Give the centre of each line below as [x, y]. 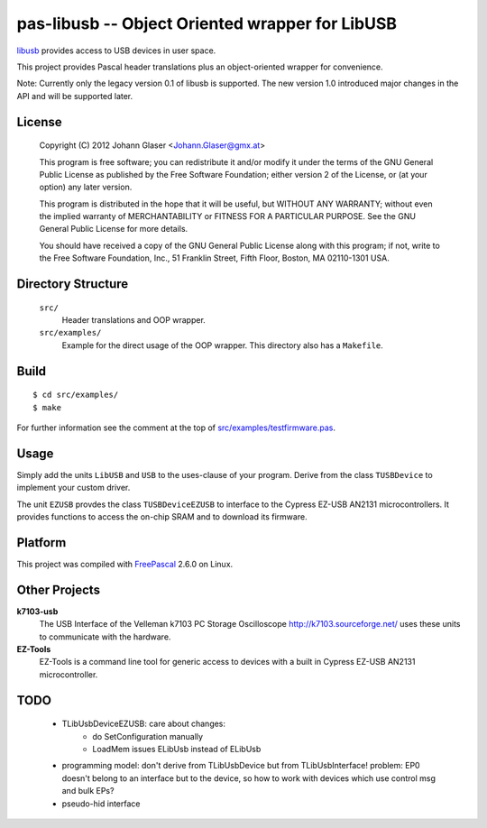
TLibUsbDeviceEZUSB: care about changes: [143, 724]
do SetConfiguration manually [147, 736]
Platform [41, 543]
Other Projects [59, 589]
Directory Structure [73, 284]
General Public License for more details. [114, 229]
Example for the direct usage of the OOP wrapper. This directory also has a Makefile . [222, 345]
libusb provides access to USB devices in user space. [116, 51]
